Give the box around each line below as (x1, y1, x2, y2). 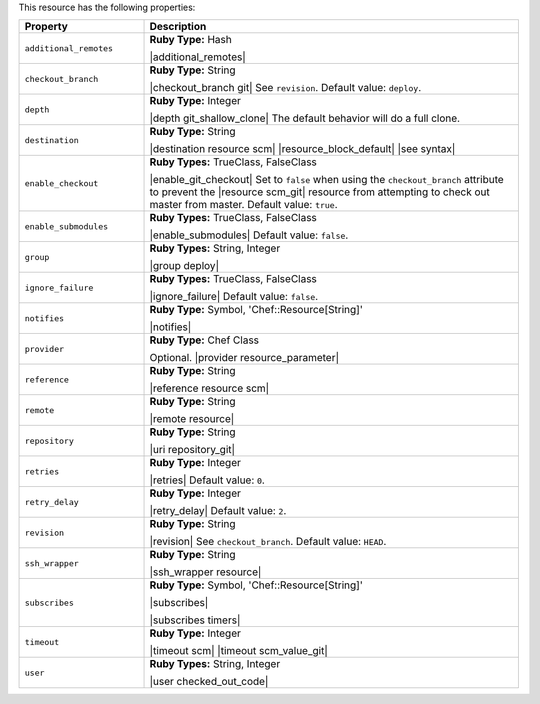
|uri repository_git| (149, 443, 235, 457)
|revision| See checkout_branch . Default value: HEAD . (149, 535, 387, 549)
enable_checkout (24, 178, 99, 189)
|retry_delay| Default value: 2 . (149, 504, 287, 518)
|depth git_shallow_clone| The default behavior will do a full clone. (149, 111, 460, 125)
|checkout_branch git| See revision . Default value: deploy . (149, 81, 422, 95)
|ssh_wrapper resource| (149, 565, 262, 579)
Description (149, 20, 207, 34)
